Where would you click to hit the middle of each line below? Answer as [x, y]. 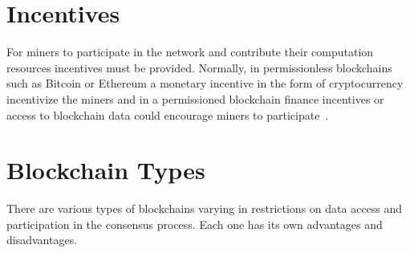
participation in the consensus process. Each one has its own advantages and [195, 224]
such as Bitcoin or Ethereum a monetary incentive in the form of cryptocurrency [205, 83]
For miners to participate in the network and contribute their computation [190, 52]
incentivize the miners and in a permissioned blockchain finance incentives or [195, 98]
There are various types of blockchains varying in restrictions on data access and [205, 208]
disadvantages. [42, 240]
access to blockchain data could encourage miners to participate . [168, 114]
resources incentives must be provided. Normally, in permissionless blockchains [199, 67]
